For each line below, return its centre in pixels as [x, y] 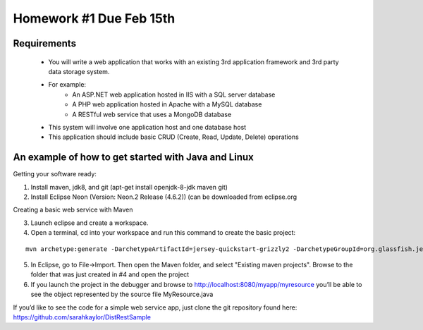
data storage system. [79, 71]
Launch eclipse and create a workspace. [90, 223]
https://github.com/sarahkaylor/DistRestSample [82, 317]
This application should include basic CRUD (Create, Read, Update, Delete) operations [173, 137]
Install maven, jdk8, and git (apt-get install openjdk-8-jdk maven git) [129, 187]
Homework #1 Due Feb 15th [94, 18]
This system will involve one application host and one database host [147, 127]
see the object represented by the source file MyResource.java [122, 294]
